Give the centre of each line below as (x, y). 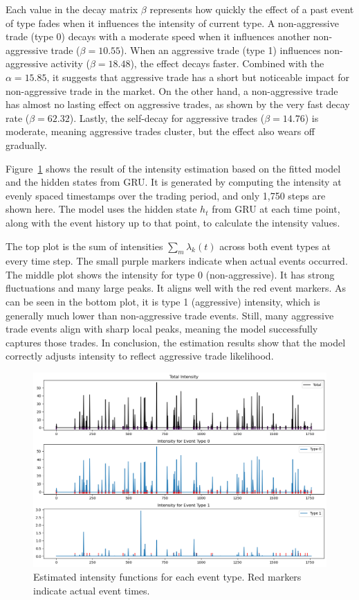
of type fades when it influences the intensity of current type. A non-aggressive (172, 23)
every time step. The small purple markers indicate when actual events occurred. (177, 261)
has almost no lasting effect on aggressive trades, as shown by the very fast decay (178, 104)
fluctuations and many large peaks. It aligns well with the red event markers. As (176, 288)
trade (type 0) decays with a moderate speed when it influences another (158, 36)
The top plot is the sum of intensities (84, 246)
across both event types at (275, 246)
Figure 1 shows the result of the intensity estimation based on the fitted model (173, 168)
